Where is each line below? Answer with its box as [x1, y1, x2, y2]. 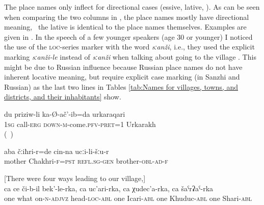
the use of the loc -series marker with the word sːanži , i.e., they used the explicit [4, 41, 255, 52]
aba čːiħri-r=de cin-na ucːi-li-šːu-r [4, 145, 109, 156]
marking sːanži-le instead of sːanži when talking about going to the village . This [4, 51, 256, 62]
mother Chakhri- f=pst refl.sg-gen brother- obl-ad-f [4, 156, 168, 166]
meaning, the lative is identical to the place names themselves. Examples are [4, 21, 247, 32]
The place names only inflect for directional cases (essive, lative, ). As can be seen [4, 2, 260, 12]
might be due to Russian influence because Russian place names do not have [4, 61, 243, 72]
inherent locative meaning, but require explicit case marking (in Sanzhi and [4, 71, 240, 82]
